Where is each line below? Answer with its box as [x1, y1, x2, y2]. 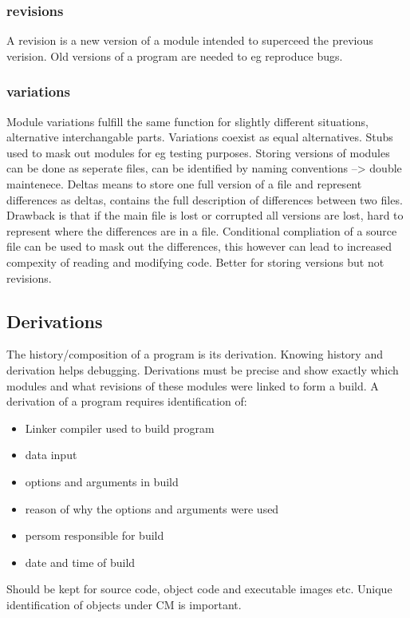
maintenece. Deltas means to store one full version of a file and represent [6, 176, 362, 192]
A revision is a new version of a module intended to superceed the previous [6, 32, 373, 49]
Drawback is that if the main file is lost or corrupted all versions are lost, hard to [6, 207, 404, 224]
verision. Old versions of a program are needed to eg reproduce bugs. [6, 47, 343, 64]
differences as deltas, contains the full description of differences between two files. [6, 191, 403, 208]
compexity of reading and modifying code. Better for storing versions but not [6, 253, 384, 270]
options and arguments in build [25, 473, 179, 489]
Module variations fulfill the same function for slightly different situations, [6, 113, 369, 129]
